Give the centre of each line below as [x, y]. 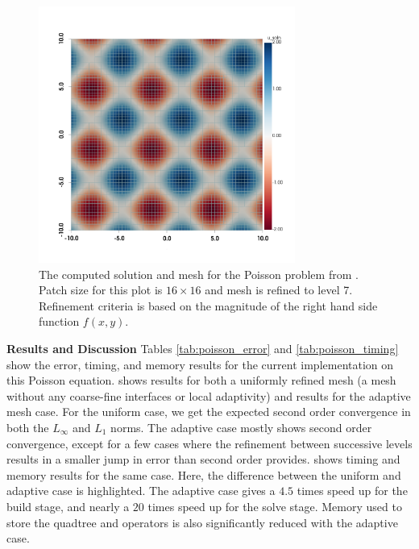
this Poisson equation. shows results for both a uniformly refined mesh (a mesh [201, 380]
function [59, 321]
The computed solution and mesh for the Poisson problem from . [199, 274]
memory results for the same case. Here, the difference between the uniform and [204, 474]
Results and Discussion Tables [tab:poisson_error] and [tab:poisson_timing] [203, 348]
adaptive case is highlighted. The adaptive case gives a [141, 491]
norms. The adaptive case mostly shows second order [241, 427]
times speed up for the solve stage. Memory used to [275, 506]
